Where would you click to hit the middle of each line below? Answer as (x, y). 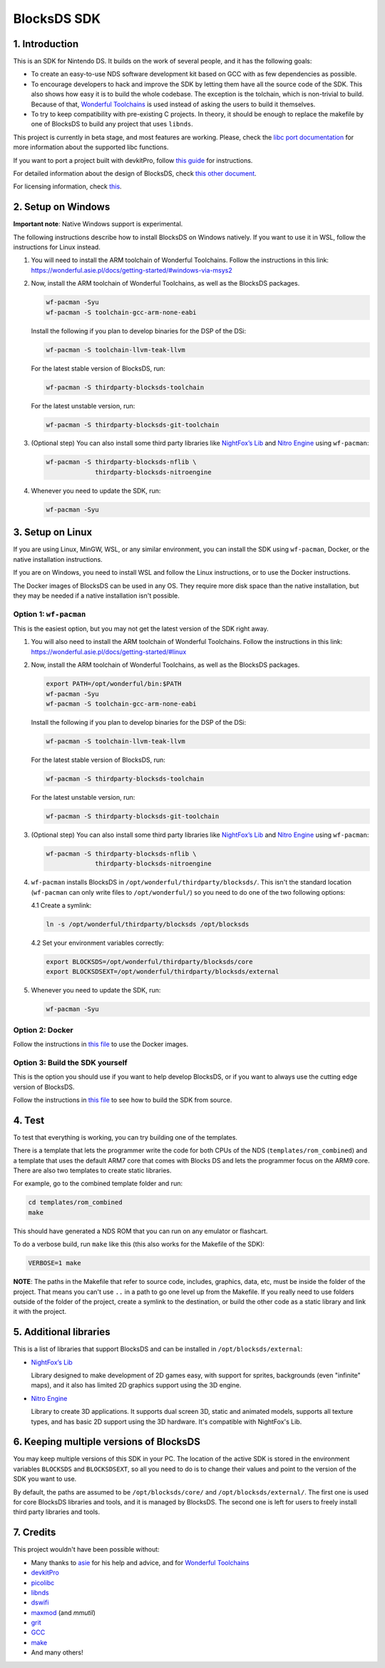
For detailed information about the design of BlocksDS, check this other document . (135, 173)
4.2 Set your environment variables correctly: (97, 943)
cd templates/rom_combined (75, 1202)
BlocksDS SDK (57, 19)
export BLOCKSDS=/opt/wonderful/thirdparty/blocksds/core (149, 961)
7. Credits (35, 1533)
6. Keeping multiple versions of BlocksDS (107, 1442)
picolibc (43, 1582)
